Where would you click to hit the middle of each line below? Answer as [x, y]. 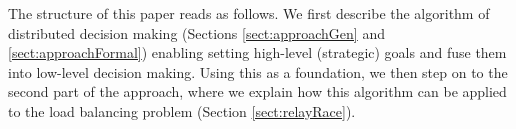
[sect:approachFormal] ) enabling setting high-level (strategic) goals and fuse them [257, 52]
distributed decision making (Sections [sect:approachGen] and [196, 32]
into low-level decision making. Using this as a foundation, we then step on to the [258, 71]
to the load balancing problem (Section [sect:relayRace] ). [182, 110]
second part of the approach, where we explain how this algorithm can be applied [257, 91]
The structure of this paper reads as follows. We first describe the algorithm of [249, 13]
